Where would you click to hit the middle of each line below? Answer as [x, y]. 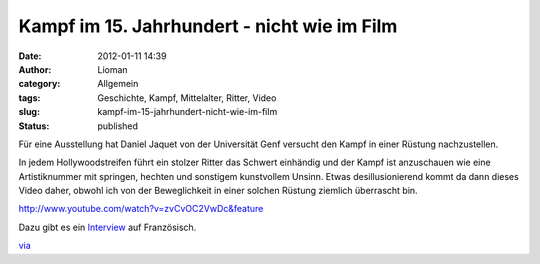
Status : [34, 126]
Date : [30, 56]
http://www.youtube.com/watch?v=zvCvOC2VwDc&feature [141, 209]
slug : [29, 112]
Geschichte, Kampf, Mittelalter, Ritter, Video [187, 97]
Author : [35, 69]
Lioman [113, 69]
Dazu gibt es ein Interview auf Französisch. [107, 227]
